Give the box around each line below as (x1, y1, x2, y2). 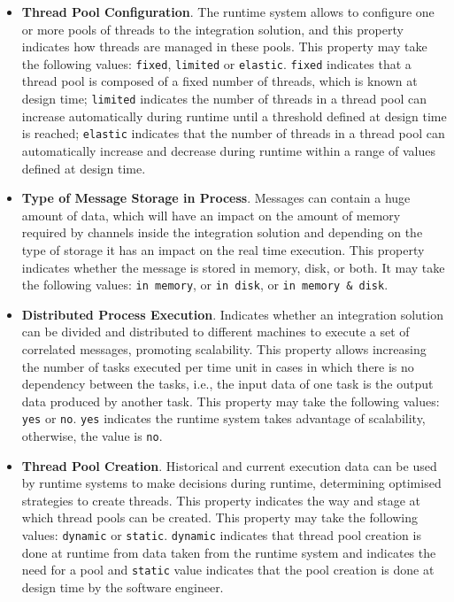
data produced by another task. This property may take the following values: (21, 391, 440, 410)
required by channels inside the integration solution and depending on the (21, 223, 423, 242)
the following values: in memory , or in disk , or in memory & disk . (21, 275, 389, 294)
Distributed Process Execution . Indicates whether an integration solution (21, 305, 443, 323)
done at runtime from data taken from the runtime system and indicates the (21, 543, 436, 561)
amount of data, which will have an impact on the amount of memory (21, 205, 401, 224)
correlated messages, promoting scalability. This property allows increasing (21, 339, 427, 358)
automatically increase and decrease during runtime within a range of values (21, 141, 435, 159)
